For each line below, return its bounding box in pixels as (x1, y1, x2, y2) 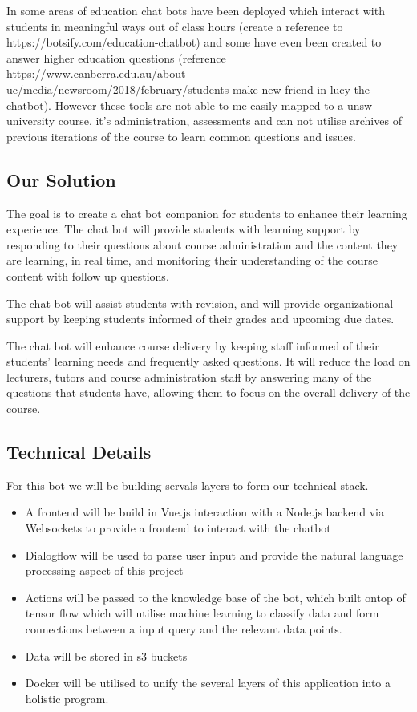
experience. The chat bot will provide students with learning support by (6, 220, 361, 237)
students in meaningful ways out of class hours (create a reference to (6, 18, 343, 34)
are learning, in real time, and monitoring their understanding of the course (6, 252, 378, 269)
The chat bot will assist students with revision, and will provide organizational (6, 294, 394, 311)
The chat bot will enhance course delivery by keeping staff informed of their (6, 337, 379, 354)
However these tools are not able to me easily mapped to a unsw (55, 96, 373, 113)
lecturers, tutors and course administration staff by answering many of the (6, 368, 372, 385)
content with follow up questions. (6, 267, 169, 284)
